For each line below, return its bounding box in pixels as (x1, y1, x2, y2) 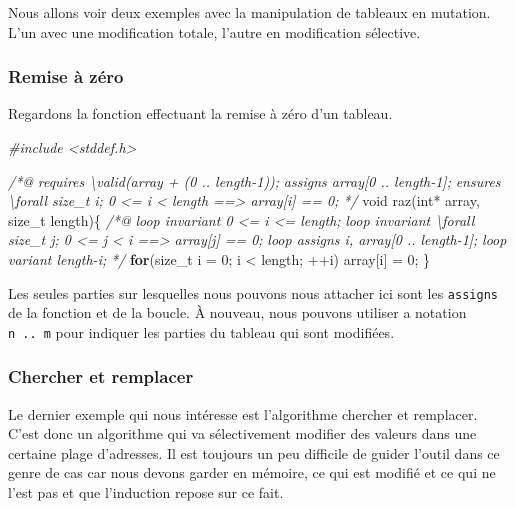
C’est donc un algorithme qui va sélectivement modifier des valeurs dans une (8, 423, 477, 444)
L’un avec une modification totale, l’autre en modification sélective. (8, 21, 421, 42)
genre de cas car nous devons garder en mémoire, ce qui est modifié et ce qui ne (8, 462, 496, 483)
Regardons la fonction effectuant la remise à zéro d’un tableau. (8, 103, 393, 124)
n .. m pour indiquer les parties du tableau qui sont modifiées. (8, 321, 395, 342)
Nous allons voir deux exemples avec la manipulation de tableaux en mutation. (8, 2, 491, 22)
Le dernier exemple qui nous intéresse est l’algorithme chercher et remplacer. (8, 403, 478, 424)
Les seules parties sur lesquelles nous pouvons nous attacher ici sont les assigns (8, 282, 498, 303)
